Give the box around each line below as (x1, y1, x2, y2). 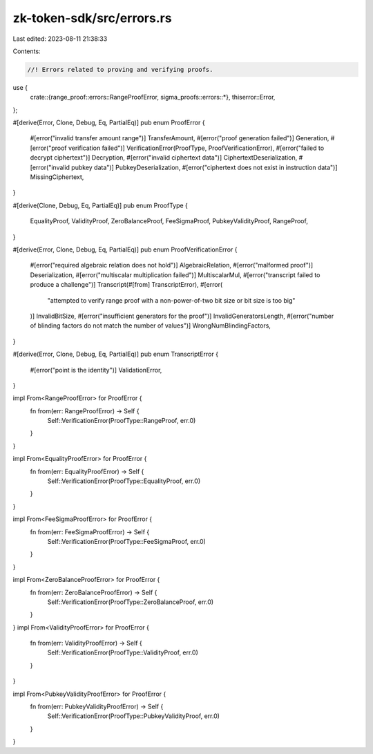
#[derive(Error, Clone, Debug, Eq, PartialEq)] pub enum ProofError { (12, 118, 205, 127)
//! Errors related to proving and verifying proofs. (27, 66, 213, 73)
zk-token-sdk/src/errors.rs (12, 10, 172, 26)
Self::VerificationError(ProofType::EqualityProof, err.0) (47, 477, 201, 485)
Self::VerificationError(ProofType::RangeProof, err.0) (47, 417, 196, 425)
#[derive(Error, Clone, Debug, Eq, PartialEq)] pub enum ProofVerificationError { (12, 245, 238, 254)
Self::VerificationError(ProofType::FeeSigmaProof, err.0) (47, 537, 207, 545)
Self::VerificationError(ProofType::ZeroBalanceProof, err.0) (47, 598, 214, 606)
